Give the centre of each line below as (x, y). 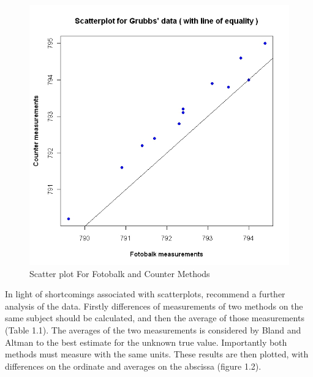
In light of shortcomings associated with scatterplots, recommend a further (145, 294)
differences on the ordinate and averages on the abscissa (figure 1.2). (133, 366)
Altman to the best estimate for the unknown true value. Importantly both (146, 342)
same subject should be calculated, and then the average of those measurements (155, 318)
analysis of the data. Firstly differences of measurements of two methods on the (154, 306)
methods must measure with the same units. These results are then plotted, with (157, 354)
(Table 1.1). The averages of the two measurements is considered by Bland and (153, 329)
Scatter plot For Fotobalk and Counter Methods (120, 273)
